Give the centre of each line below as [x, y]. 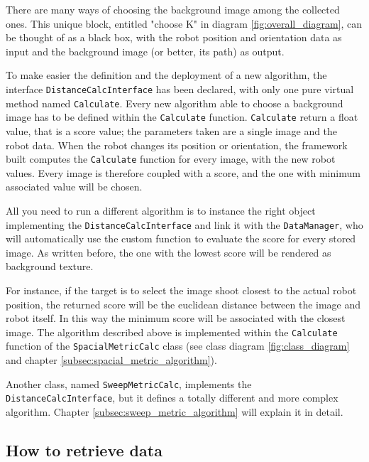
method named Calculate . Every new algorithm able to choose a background [175, 103]
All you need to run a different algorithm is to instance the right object [161, 210]
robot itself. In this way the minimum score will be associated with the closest [176, 318]
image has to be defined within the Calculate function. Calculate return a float [182, 117]
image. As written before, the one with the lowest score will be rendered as [169, 252]
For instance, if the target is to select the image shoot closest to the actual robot [181, 290]
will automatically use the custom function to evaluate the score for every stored [181, 238]
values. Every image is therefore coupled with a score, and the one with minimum [183, 172]
